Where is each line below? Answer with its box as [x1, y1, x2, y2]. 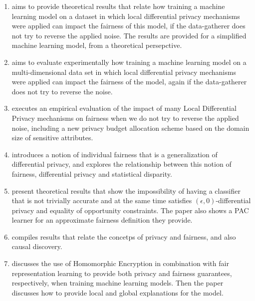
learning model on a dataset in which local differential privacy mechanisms [11, 10, 240, 21]
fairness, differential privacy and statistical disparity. [11, 168, 172, 179]
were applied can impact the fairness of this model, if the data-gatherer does [11, 20, 246, 31]
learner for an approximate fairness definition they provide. [11, 215, 193, 225]
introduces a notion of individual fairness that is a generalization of [11, 149, 218, 159]
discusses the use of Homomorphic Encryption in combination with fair [11, 258, 229, 269]
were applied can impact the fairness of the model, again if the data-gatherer [11, 76, 247, 87]
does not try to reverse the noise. [11, 86, 113, 96]
